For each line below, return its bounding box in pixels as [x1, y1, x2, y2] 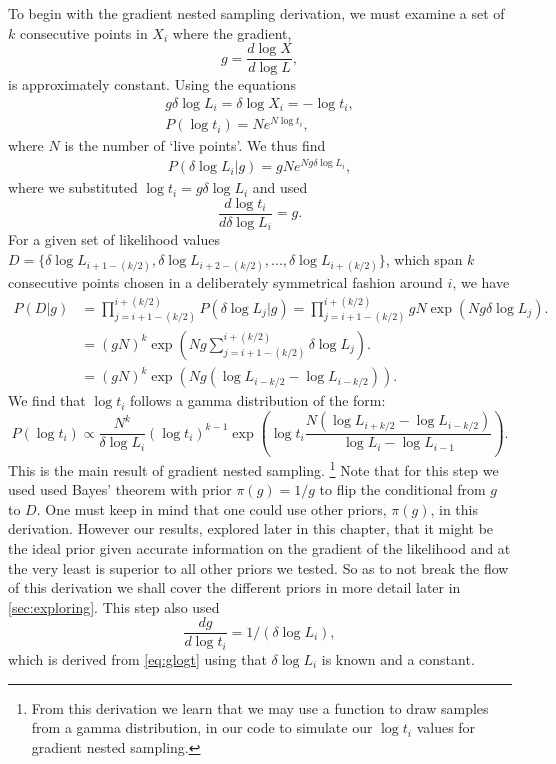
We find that [8, 390, 86, 411]
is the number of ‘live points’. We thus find [64, 135, 326, 156]
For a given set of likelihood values [8, 229, 220, 250]
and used [252, 177, 308, 198]
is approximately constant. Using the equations [8, 74, 297, 95]
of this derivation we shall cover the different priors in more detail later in [8, 577, 461, 598]
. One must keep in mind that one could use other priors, [36, 498, 387, 519]
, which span [385, 248, 463, 269]
